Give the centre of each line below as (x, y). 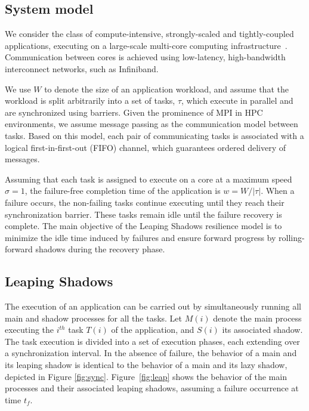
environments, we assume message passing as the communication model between (152, 124)
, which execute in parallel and (237, 101)
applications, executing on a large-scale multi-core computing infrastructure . (146, 45)
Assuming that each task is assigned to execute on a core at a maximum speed (149, 179)
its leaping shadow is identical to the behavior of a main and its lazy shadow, (146, 365)
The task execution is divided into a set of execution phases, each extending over (152, 341)
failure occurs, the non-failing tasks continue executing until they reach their (145, 202)
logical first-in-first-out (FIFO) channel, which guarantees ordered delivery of (146, 147)
